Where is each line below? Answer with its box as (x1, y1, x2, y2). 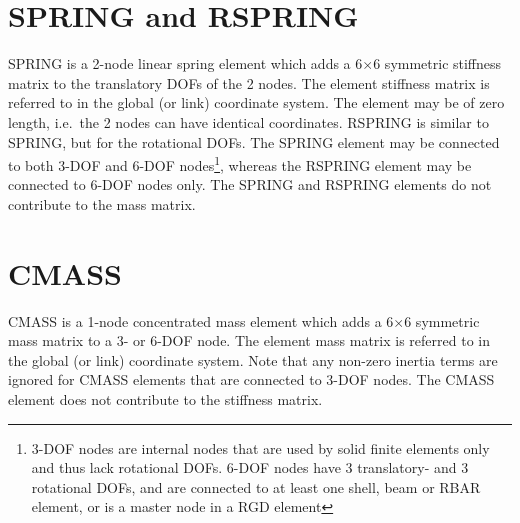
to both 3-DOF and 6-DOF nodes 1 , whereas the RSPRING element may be (8, 152, 472, 175)
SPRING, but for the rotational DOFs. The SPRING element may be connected (8, 131, 500, 152)
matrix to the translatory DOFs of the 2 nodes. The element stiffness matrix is (8, 72, 490, 93)
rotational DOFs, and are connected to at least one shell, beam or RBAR (31, 476, 481, 497)
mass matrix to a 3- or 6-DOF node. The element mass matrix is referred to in (8, 330, 490, 351)
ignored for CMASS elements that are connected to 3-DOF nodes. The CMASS (8, 369, 495, 390)
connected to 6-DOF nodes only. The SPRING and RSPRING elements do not (8, 174, 492, 195)
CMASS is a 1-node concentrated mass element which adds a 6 (8, 310, 394, 331)
